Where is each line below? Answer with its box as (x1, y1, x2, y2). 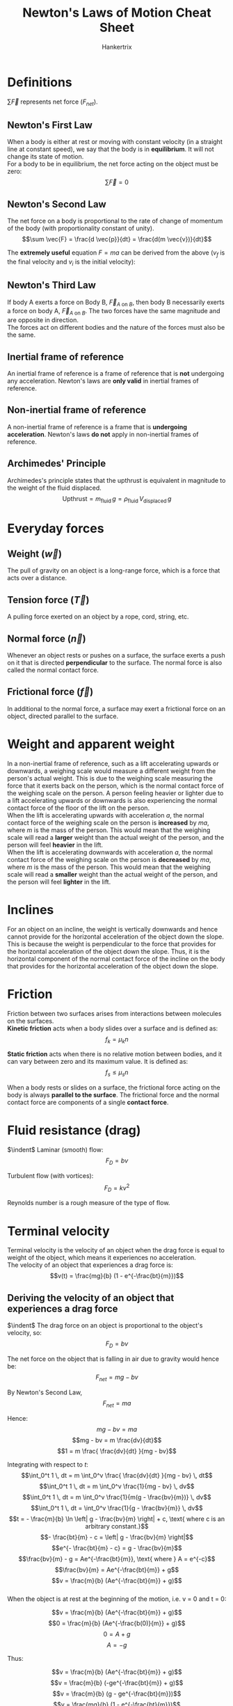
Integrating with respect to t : (7, 1460, 89, 1469)
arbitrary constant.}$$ (85, 1522, 149, 1530)
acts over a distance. (7, 574, 67, 582)
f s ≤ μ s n (105, 1068, 129, 1078)
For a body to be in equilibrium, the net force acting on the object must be (7, 160, 219, 168)
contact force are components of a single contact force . (7, 1098, 169, 1107)
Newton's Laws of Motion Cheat (22, 5, 212, 21)
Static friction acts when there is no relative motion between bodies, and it (7, 1050, 223, 1058)
